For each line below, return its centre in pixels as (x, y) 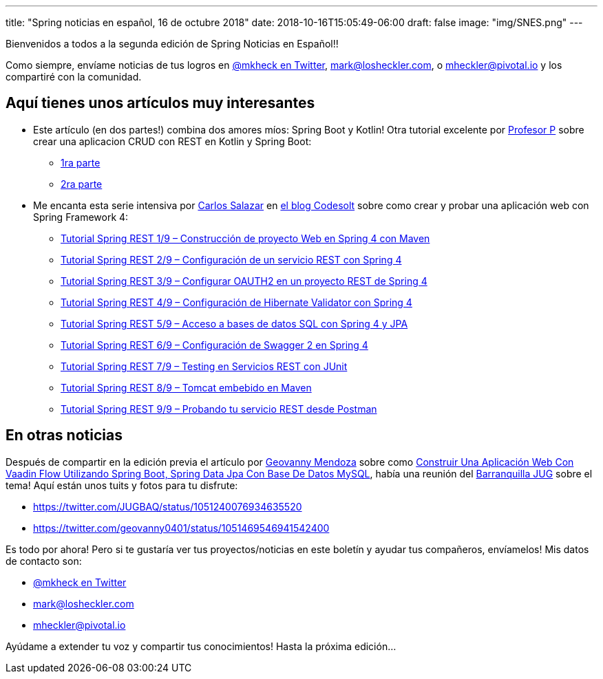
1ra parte (81, 162)
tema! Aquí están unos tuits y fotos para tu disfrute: (122, 485)
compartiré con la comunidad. (74, 77)
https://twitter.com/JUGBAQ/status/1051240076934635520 (168, 506)
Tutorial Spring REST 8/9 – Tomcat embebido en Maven (186, 387)
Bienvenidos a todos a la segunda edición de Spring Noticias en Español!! (172, 44)
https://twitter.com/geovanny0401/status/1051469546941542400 (181, 528)
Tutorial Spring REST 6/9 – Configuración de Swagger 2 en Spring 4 (214, 345)
